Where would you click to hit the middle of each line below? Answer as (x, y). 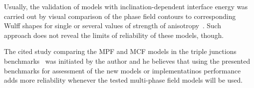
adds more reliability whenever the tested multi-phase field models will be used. (123, 80)
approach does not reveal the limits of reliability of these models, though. (114, 35)
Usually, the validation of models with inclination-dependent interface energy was (126, 6)
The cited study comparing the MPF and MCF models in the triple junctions (120, 51)
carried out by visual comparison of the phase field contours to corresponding (120, 16)
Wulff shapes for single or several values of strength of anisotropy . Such (113, 26)
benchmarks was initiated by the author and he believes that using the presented (127, 61)
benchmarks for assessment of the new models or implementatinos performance (122, 70)
